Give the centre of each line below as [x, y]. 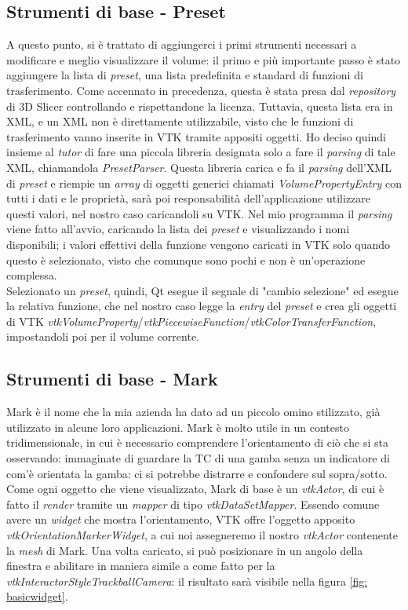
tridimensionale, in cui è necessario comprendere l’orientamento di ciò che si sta [198, 442]
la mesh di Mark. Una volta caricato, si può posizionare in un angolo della [185, 550]
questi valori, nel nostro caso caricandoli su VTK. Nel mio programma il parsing [199, 213]
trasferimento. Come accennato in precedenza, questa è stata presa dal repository [201, 90]
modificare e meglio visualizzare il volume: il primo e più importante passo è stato [204, 59]
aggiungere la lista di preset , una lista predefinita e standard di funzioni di [185, 75]
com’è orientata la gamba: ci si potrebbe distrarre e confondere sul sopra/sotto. [197, 473]
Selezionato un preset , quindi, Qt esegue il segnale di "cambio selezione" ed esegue [202, 290]
